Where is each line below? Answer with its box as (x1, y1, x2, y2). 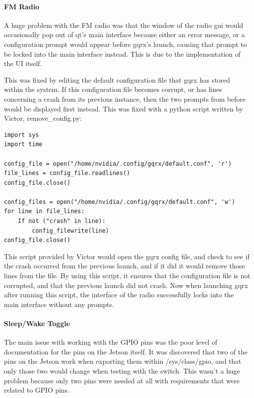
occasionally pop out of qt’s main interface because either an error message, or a (4, 29, 245, 40)
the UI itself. (4, 58, 42, 68)
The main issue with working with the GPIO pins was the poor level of (4, 337, 217, 347)
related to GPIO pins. (4, 385, 69, 395)
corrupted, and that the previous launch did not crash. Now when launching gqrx (4, 280, 248, 290)
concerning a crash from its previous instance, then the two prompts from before (4, 93, 246, 104)
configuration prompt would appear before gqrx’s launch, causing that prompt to (4, 39, 247, 49)
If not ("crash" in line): (18, 218, 106, 225)
